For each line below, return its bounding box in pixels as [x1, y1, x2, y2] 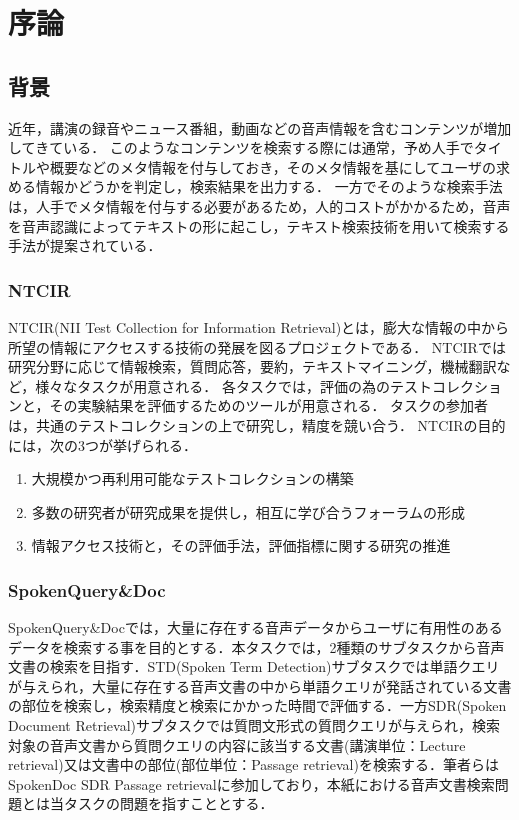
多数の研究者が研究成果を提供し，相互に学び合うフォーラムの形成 [31, 501, 466, 522]
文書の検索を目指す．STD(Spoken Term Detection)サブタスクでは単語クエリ [8, 656, 500, 677]
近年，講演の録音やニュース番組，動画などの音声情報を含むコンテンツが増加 [8, 117, 512, 138]
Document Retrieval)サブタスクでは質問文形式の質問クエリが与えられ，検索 [8, 715, 500, 736]
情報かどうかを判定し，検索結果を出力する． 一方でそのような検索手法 [35, 176, 503, 197]
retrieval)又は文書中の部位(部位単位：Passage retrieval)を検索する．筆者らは [8, 754, 499, 775]
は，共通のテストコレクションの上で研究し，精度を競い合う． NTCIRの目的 [8, 414, 506, 435]
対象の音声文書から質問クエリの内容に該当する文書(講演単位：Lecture [8, 734, 466, 755]
